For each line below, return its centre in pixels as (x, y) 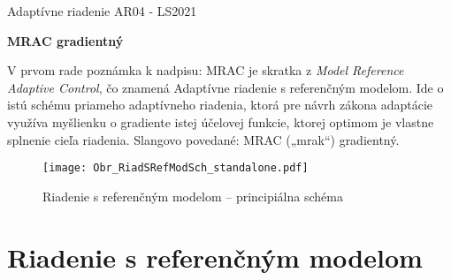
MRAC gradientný (65, 40)
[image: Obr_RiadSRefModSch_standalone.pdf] (176, 168)
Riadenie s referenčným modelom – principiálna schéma (193, 196)
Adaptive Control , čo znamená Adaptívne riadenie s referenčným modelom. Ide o (225, 87)
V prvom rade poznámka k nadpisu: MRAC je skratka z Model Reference (206, 70)
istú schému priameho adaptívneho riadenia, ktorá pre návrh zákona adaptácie (220, 105)
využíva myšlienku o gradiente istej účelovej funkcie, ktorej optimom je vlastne (221, 121)
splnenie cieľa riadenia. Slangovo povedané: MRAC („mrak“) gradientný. (203, 139)
